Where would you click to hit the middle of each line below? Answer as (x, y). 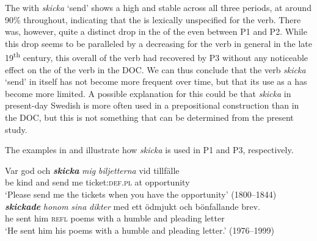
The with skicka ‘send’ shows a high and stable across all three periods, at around (158, 7)
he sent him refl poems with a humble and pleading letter (115, 218)
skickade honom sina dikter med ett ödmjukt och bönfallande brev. (133, 206)
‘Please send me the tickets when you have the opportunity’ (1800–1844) (141, 194)
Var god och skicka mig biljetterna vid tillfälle (92, 170)
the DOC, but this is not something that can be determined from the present (149, 117)
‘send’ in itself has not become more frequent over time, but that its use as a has (156, 81)
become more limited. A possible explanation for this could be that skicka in (148, 93)
